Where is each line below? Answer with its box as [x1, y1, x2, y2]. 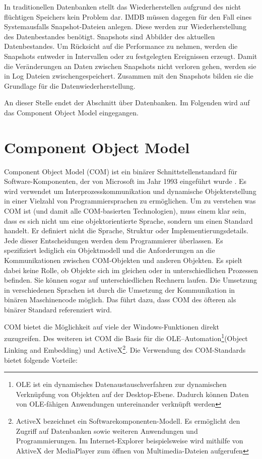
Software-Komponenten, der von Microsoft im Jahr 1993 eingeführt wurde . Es [4, 176, 247, 186]
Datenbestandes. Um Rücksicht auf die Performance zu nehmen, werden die [4, 41, 238, 51]
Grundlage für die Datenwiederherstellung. [4, 80, 136, 91]
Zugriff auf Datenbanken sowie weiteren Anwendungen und [16, 425, 198, 436]
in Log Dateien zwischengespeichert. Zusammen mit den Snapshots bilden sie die [4, 71, 253, 81]
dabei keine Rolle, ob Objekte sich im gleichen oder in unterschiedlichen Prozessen [4, 265, 258, 275]
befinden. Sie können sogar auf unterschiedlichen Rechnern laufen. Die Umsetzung [4, 275, 257, 285]
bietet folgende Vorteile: [4, 354, 78, 365]
